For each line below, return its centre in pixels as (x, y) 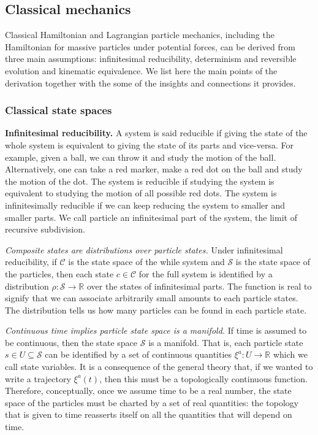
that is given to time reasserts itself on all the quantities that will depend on (149, 414)
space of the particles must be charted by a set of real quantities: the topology (152, 402)
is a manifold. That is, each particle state (226, 342)
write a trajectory (38, 378)
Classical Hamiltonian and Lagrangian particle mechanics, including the (140, 35)
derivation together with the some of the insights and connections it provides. (150, 83)
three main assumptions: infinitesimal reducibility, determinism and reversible (151, 59)
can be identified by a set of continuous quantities (138, 354)
